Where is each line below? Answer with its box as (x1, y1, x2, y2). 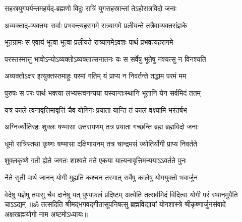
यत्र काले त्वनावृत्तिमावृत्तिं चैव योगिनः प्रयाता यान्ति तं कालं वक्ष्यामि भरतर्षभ (5, 104, 187, 115)
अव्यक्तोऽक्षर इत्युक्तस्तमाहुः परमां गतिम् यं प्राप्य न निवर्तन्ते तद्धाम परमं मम (5, 70, 187, 81)
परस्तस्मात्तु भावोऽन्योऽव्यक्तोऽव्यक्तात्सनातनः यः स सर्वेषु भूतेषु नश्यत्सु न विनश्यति (5, 53, 206, 64)
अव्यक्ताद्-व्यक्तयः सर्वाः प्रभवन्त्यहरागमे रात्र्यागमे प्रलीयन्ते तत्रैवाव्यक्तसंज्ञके (5, 20, 188, 30)
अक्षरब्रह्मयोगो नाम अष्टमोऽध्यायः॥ (5, 208, 88, 219)
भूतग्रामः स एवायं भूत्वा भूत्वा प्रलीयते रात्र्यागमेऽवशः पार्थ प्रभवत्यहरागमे (5, 37, 173, 47)
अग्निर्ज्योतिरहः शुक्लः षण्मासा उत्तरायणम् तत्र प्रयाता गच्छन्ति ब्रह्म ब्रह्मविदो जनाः (5, 121, 199, 132)
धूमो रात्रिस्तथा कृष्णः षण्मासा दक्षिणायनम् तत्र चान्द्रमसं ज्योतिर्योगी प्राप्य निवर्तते (5, 138, 197, 149)
